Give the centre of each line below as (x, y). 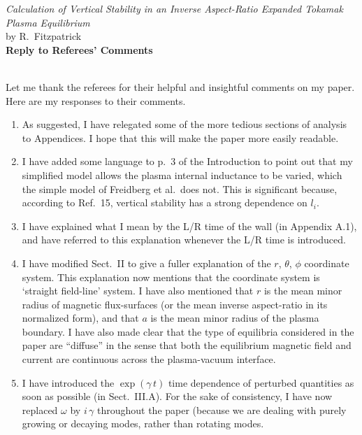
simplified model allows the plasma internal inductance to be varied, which (182, 174)
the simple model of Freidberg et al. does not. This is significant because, (180, 188)
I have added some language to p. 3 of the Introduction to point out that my (187, 161)
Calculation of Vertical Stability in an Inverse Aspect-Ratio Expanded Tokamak (174, 8)
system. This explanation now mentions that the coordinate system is (171, 277)
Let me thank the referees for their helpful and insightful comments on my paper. (180, 86)
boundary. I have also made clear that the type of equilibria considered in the (188, 331)
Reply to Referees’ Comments (79, 49)
